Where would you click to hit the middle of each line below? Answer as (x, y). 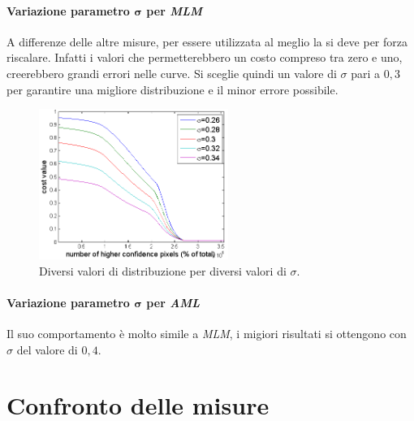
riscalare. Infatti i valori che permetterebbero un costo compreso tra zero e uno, (205, 57)
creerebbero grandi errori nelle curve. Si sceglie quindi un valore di (172, 73)
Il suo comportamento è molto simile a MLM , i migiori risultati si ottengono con (207, 334)
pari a (366, 73)
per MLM (174, 10)
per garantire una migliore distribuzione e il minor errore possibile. (172, 89)
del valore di (47, 349)
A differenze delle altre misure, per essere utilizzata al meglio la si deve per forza (207, 41)
